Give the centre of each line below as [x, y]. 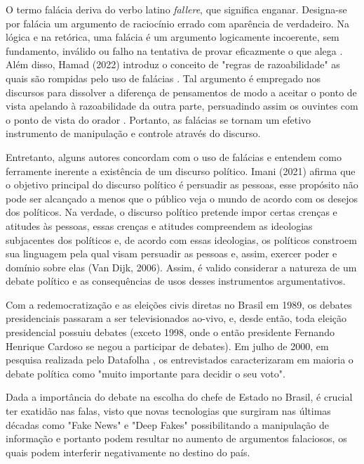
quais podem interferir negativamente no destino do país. [128, 452]
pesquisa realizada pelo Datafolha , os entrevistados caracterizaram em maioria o [180, 360]
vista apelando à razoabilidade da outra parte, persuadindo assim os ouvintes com [182, 106]
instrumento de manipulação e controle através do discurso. [133, 133]
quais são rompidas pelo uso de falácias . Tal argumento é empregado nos [163, 78]
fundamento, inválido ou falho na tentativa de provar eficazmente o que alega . [174, 50]
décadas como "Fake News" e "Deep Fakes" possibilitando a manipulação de [167, 424]
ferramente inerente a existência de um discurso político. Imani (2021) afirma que [181, 170]
